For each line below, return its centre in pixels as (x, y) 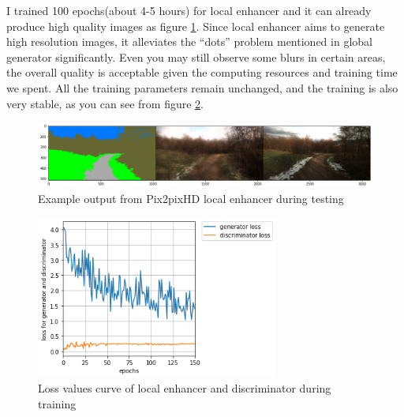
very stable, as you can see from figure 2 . (105, 103)
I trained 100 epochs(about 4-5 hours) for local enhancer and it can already (189, 10)
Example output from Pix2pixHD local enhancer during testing (191, 199)
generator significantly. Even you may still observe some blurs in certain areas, (196, 56)
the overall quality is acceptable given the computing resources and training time (202, 72)
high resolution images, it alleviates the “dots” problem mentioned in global (189, 41)
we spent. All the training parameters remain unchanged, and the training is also (202, 87)
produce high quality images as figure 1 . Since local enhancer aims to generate (196, 26)
